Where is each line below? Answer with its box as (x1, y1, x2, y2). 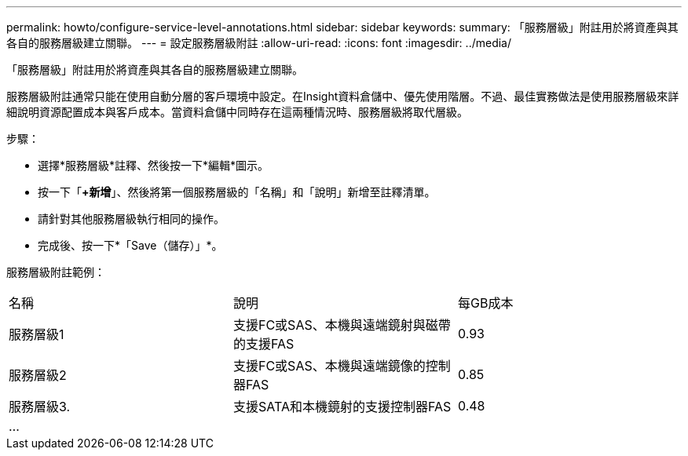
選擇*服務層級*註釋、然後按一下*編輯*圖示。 (38, 159, 269, 172)
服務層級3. (9, 399, 71, 414)
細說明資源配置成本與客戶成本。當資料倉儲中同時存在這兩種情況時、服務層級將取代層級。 (6, 105, 468, 119)
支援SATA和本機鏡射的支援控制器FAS (232, 399, 452, 414)
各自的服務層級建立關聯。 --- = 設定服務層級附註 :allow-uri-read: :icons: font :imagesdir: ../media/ (6, 36, 512, 49)
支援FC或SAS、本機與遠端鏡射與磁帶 (232, 317, 451, 333)
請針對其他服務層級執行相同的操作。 (38, 212, 225, 225)
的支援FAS (232, 336, 295, 352)
